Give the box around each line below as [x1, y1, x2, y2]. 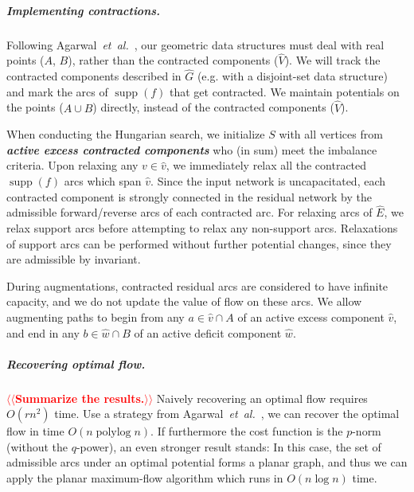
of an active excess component [237, 308, 385, 325]
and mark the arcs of [6, 83, 108, 100]
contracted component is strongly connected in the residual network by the [6, 188, 372, 205]
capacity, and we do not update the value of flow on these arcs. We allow [6, 293, 362, 310]
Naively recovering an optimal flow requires [156, 389, 368, 406]
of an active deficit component [134, 324, 282, 341]
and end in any [6, 324, 80, 341]
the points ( [6, 99, 64, 115]
